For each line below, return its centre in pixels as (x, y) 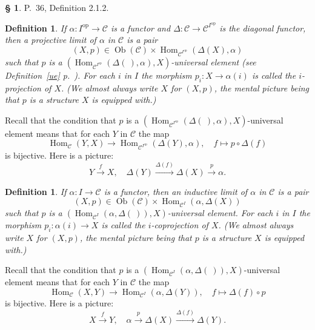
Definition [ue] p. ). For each (60, 75)
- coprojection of (180, 225)
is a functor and (141, 28)
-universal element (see (214, 61)
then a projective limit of (51, 40)
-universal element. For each (220, 213)
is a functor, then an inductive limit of (176, 191)
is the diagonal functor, (263, 28)
